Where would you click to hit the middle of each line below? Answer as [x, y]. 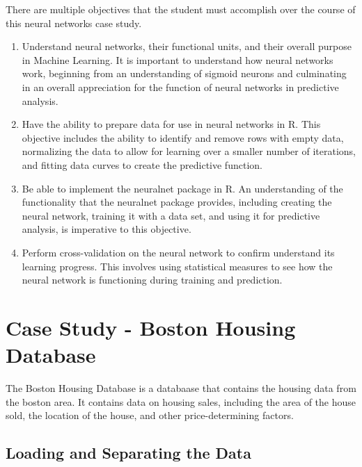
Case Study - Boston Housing [151, 327]
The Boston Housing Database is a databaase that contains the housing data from [181, 388]
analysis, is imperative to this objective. [107, 229]
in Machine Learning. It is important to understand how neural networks [178, 59]
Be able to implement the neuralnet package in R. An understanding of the [182, 188]
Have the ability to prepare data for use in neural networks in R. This [171, 124]
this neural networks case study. [74, 23]
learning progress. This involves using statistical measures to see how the [177, 266]
